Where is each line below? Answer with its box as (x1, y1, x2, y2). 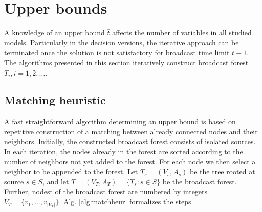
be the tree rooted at (190, 166, 255, 177)
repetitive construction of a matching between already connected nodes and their (4, 126, 258, 136)
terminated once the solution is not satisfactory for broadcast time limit (4, 47, 230, 58)
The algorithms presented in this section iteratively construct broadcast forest (4, 57, 249, 67)
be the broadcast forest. (162, 176, 237, 186)
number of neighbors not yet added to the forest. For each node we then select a (4, 156, 256, 167)
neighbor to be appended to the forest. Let (4, 166, 138, 177)
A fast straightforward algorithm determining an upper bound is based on (4, 116, 236, 127)
